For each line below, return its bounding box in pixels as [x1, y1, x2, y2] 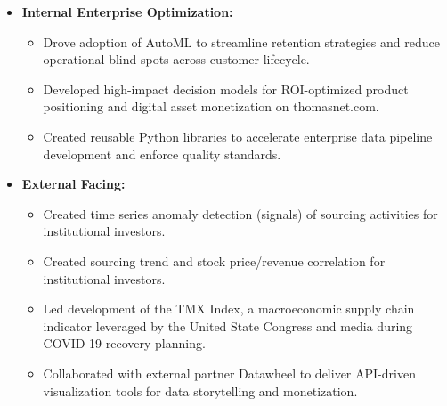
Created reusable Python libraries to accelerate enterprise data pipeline [43, 126, 433, 145]
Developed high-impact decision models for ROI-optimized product [43, 79, 409, 98]
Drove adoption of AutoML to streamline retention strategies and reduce [43, 32, 440, 51]
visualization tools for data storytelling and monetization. [43, 381, 358, 400]
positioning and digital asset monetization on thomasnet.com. [43, 97, 379, 116]
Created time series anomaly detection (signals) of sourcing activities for [43, 204, 438, 223]
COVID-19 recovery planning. [43, 334, 206, 353]
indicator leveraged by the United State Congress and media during [43, 316, 413, 335]
